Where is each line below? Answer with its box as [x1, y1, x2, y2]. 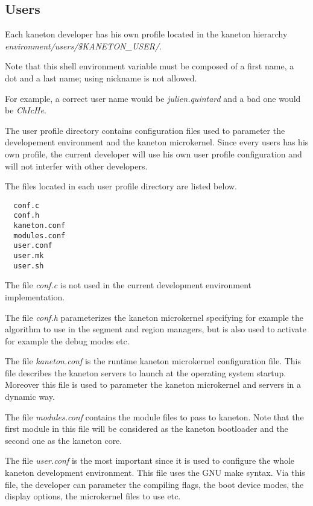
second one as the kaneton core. [5, 434, 122, 446]
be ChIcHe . [5, 104, 46, 116]
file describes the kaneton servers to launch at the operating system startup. [5, 366, 286, 379]
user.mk [13, 251, 44, 261]
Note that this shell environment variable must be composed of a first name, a [5, 60, 294, 72]
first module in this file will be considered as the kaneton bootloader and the [5, 422, 288, 435]
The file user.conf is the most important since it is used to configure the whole [5, 454, 295, 467]
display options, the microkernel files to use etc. [5, 490, 181, 502]
